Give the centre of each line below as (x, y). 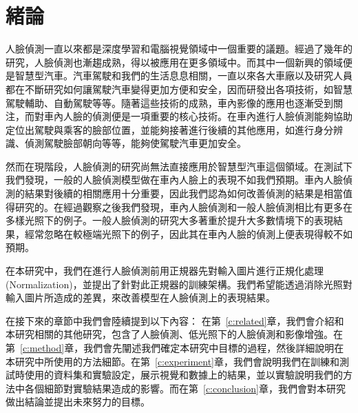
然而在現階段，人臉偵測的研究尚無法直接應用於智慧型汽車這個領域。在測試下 (179, 166)
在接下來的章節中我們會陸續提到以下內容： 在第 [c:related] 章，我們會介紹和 (175, 320)
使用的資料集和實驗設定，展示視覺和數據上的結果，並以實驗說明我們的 (183, 375)
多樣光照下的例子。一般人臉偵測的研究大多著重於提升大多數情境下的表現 (169, 220)
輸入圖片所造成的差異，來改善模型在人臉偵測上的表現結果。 (140, 298)
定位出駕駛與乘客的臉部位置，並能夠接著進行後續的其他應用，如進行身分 (169, 129)
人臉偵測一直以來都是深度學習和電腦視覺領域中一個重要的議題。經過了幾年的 (179, 49)
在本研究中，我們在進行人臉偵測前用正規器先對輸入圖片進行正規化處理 (165, 271)
